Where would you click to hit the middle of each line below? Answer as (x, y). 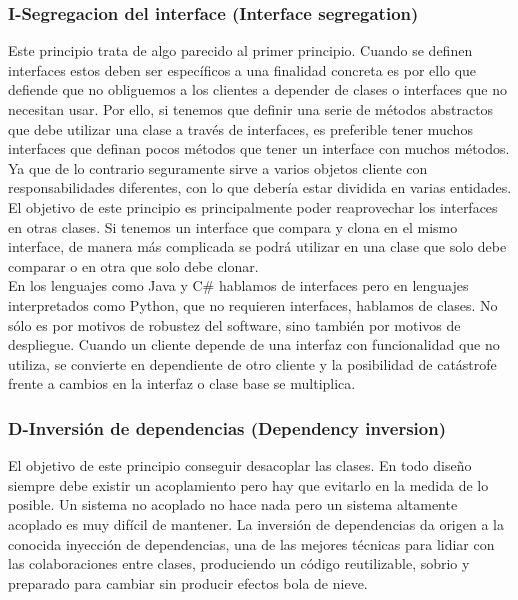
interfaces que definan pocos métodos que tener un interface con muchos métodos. (259, 148)
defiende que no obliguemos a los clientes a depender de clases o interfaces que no (258, 89)
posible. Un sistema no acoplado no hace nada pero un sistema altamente (233, 504)
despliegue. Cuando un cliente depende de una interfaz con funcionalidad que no (254, 344)
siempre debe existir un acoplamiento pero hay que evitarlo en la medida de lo (248, 484)
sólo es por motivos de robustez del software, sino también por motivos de (234, 324)
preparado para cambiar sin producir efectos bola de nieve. (188, 582)
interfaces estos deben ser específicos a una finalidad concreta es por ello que (242, 69)
